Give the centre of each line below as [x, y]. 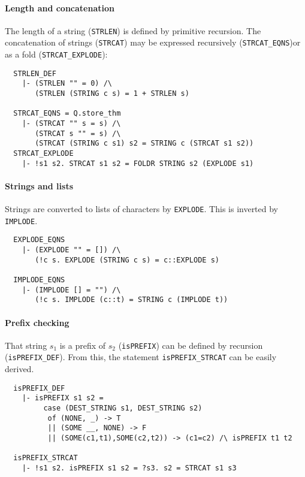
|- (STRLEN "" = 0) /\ [67, 84]
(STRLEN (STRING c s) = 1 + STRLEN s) [112, 94]
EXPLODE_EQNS [39, 240]
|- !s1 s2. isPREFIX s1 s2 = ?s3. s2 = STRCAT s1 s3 [129, 468]
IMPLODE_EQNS [39, 280]
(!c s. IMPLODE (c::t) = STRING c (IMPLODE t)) [132, 300]
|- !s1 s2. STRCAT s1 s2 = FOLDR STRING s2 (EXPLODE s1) [138, 163]
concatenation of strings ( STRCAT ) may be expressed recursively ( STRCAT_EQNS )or [153, 42]
